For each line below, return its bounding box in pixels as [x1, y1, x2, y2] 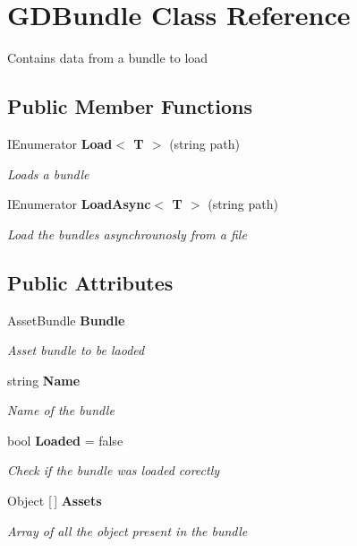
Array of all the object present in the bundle [7, 521, 248, 540]
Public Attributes [7, 268, 174, 296]
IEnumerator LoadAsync [7, 195, 151, 213]
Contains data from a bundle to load [7, 48, 208, 67]
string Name [7, 370, 81, 389]
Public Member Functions [7, 92, 252, 120]
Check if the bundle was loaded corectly [7, 461, 220, 480]
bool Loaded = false [7, 430, 123, 449]
